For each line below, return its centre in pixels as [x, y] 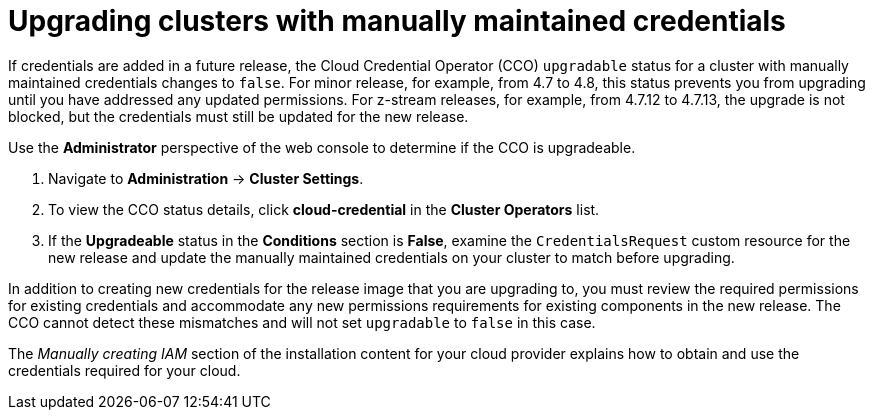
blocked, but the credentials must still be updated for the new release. [238, 116]
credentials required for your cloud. [124, 370]
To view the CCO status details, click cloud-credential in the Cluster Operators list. [324, 209]
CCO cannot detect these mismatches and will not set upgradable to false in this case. [302, 322]
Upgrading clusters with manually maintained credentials [397, 21]
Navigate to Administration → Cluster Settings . [206, 178]
